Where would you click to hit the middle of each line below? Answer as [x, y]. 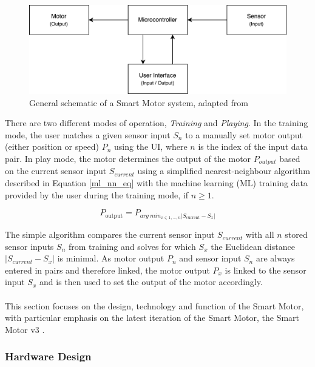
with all [260, 234]
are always [275, 258]
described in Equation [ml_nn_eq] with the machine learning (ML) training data [156, 183]
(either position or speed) [52, 146]
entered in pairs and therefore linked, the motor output [107, 270]
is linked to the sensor [266, 270]
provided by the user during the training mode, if [97, 194]
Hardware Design [48, 356]
